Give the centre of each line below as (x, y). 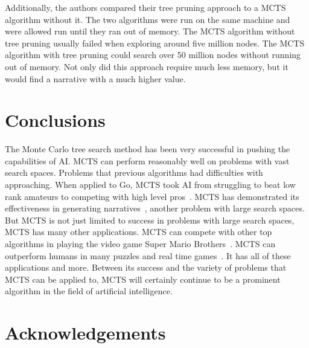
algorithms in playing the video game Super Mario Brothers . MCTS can (140, 244)
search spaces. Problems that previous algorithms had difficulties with (134, 172)
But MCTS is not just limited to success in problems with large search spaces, (150, 220)
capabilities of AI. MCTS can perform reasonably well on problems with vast (147, 160)
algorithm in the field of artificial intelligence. (89, 291)
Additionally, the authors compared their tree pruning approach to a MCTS (145, 7)
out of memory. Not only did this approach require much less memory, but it (147, 66)
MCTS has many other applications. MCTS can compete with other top (139, 232)
